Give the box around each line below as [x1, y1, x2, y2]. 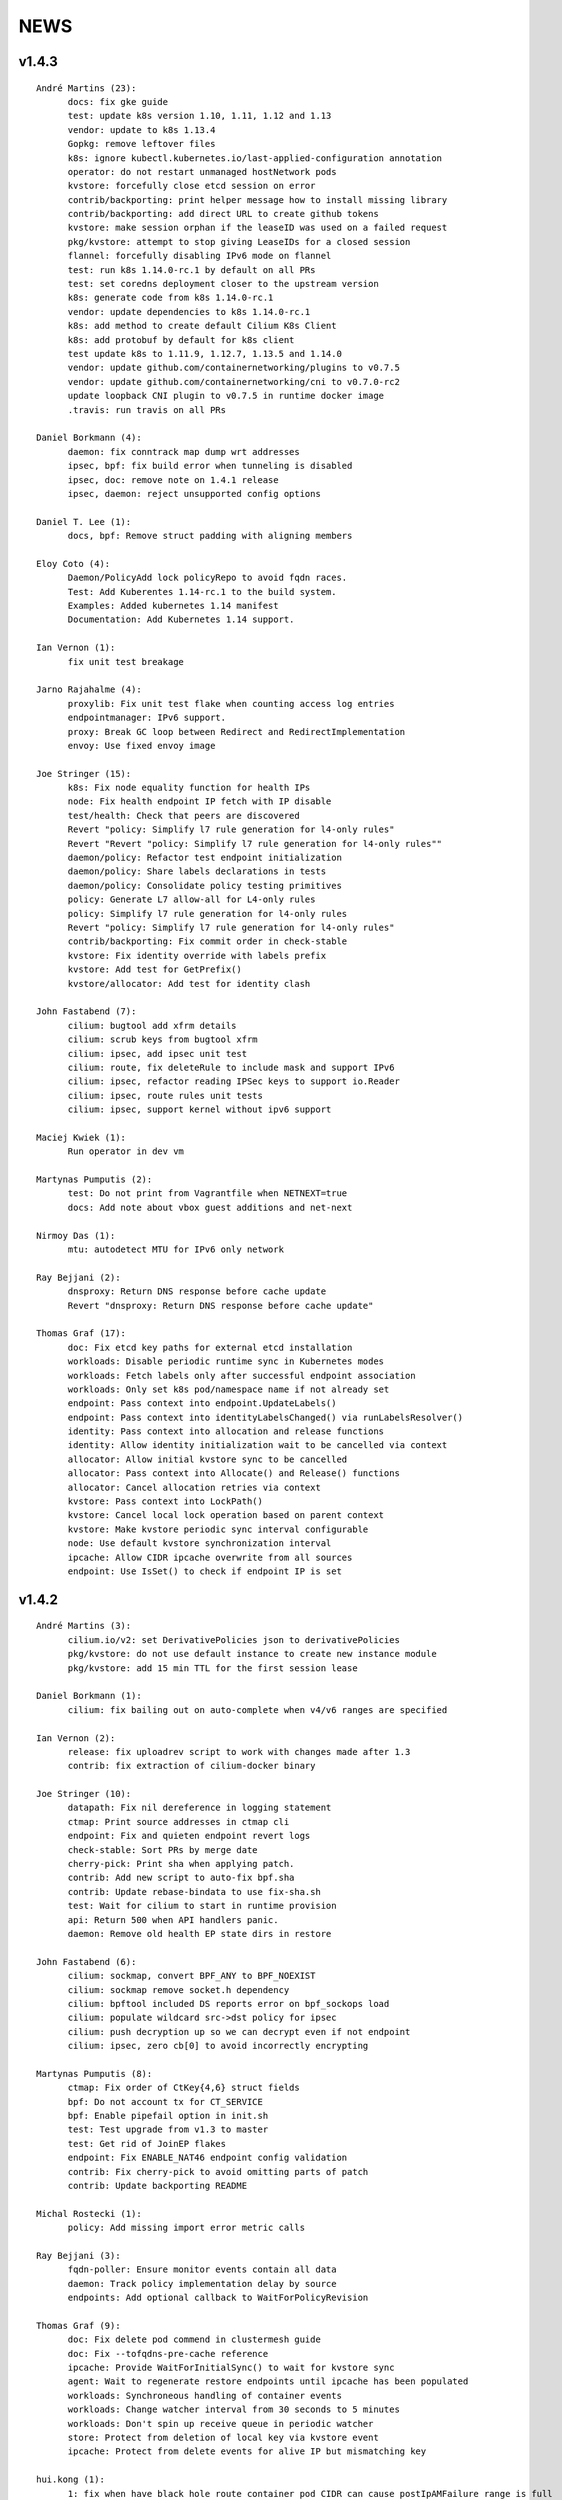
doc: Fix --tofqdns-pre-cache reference [67, 2348, 269, 2359]
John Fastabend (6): [36, 1956, 137, 1967]
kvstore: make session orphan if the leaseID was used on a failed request [67, 222, 448, 234]
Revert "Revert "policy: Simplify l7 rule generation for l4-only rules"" [67, 838, 443, 849]
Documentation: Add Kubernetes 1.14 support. [67, 614, 295, 625]
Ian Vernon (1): [36, 642, 116, 654]
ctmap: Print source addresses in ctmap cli [67, 1816, 290, 1827]
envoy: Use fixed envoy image [67, 740, 216, 751]
